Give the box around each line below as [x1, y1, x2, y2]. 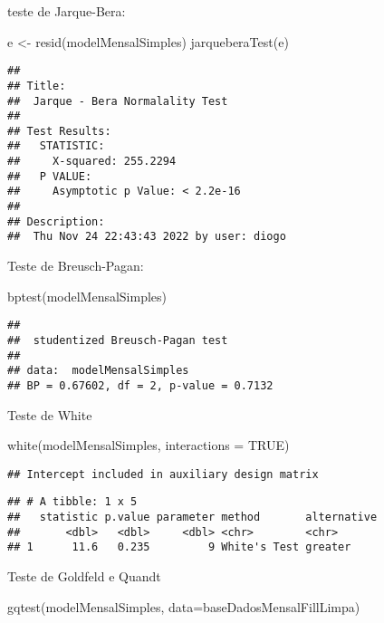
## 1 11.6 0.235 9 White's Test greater [7, 541, 351, 554]
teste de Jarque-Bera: [7, 2, 126, 20]
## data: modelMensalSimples [7, 364, 189, 378]
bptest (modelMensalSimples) [7, 286, 168, 305]
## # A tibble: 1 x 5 [7, 495, 138, 509]
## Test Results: [7, 124, 111, 138]
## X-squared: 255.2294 [7, 155, 177, 168]
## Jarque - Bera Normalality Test [7, 94, 228, 108]
